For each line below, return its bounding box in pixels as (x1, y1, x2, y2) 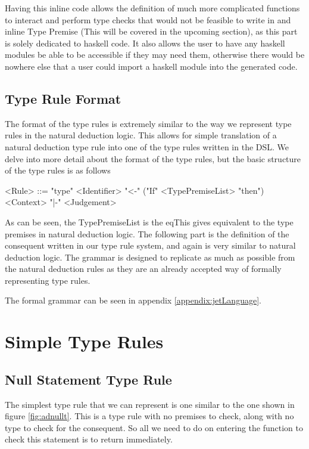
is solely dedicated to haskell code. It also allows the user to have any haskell (5, 36, 285, 49)
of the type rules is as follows (5, 164, 111, 176)
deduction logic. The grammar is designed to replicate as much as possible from (5, 250, 295, 263)
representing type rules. (5, 274, 90, 286)
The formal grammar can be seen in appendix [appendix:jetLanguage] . (5, 294, 261, 306)
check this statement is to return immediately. (5, 433, 173, 445)
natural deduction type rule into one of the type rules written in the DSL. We (5, 140, 289, 153)
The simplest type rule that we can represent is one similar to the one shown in (5, 398, 295, 410)
